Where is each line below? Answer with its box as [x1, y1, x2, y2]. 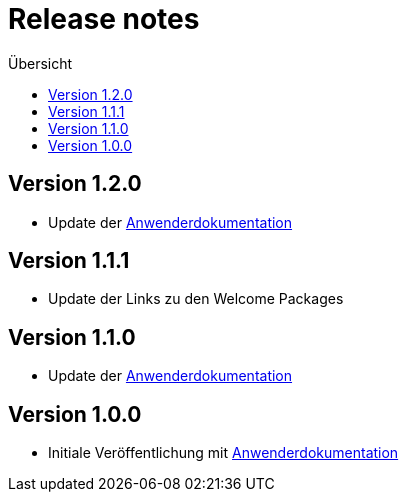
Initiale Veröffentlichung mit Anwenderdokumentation [48, 444, 399, 462]
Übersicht [8, 54, 73, 72]
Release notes [8, 2, 200, 36]
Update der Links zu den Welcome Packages [48, 290, 344, 308]
